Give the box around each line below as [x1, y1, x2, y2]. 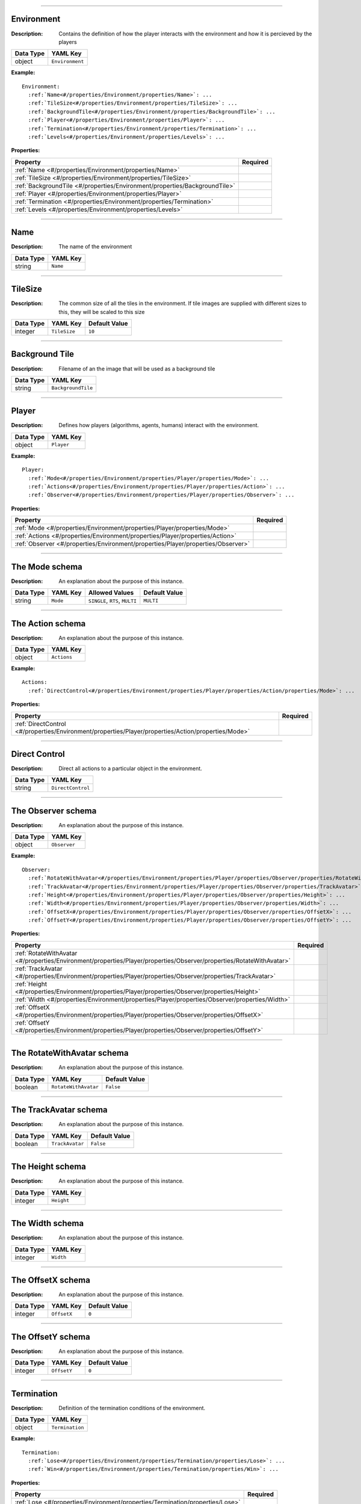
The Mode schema [11, 561, 82, 572]
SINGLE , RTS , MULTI [88, 596, 137, 605]
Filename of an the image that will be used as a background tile [58, 365, 215, 372]
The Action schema [11, 618, 86, 629]
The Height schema [11, 1162, 87, 1172]
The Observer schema [11, 806, 97, 816]
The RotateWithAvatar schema [11, 1048, 129, 1058]
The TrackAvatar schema [11, 1105, 108, 1115]
